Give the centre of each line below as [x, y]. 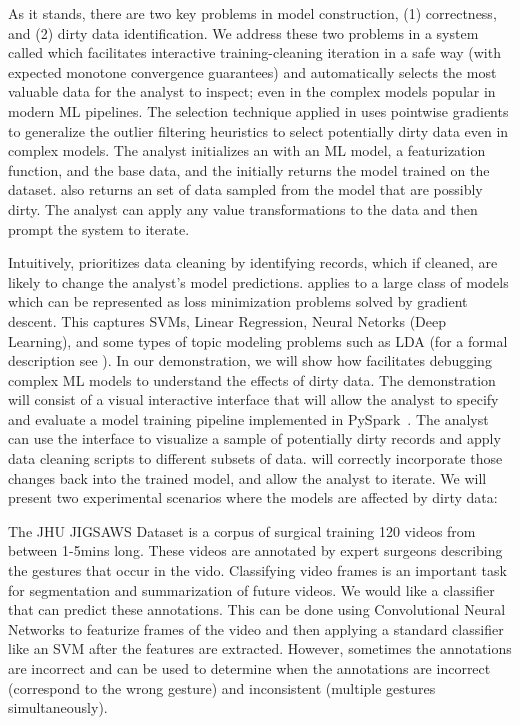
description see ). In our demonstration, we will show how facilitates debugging [250, 360]
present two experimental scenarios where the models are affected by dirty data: [253, 497]
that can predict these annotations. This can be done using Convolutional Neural [257, 609]
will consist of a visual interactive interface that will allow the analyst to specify [253, 399]
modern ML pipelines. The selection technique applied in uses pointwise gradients [258, 110]
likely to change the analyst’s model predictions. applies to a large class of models [258, 281]
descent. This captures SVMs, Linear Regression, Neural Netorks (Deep [227, 320]
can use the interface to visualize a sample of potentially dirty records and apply [254, 438]
